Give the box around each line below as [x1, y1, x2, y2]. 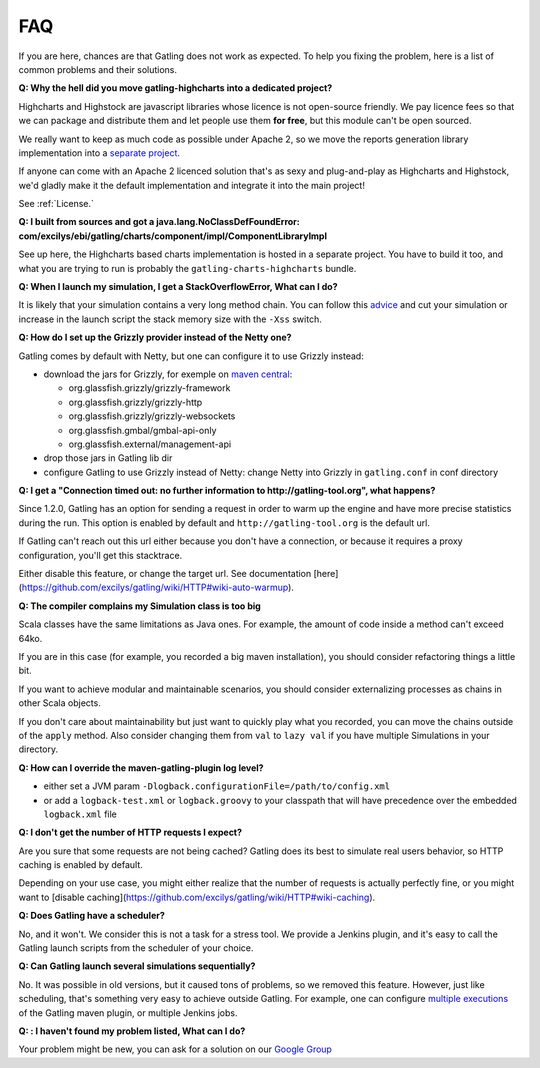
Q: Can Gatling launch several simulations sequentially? [18, 960, 256, 972]
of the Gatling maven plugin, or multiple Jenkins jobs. [18, 1006, 238, 1019]
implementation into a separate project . [18, 146, 180, 159]
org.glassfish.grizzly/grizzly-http [68, 396, 203, 408]
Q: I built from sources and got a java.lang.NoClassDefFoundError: [18, 216, 300, 228]
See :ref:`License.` [18, 198, 95, 210]
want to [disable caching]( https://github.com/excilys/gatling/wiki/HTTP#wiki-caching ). [18, 891, 376, 903]
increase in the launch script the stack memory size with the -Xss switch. [18, 313, 322, 325]
